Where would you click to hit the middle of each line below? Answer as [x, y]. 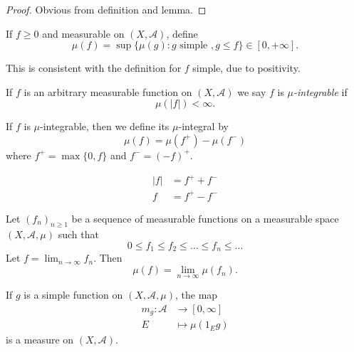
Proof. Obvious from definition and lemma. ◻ [106, 9]
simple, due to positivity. [246, 68]
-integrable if [321, 91]
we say [252, 91]
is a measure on [40, 340]
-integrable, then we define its [105, 126]
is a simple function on [73, 295]
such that [78, 234]
